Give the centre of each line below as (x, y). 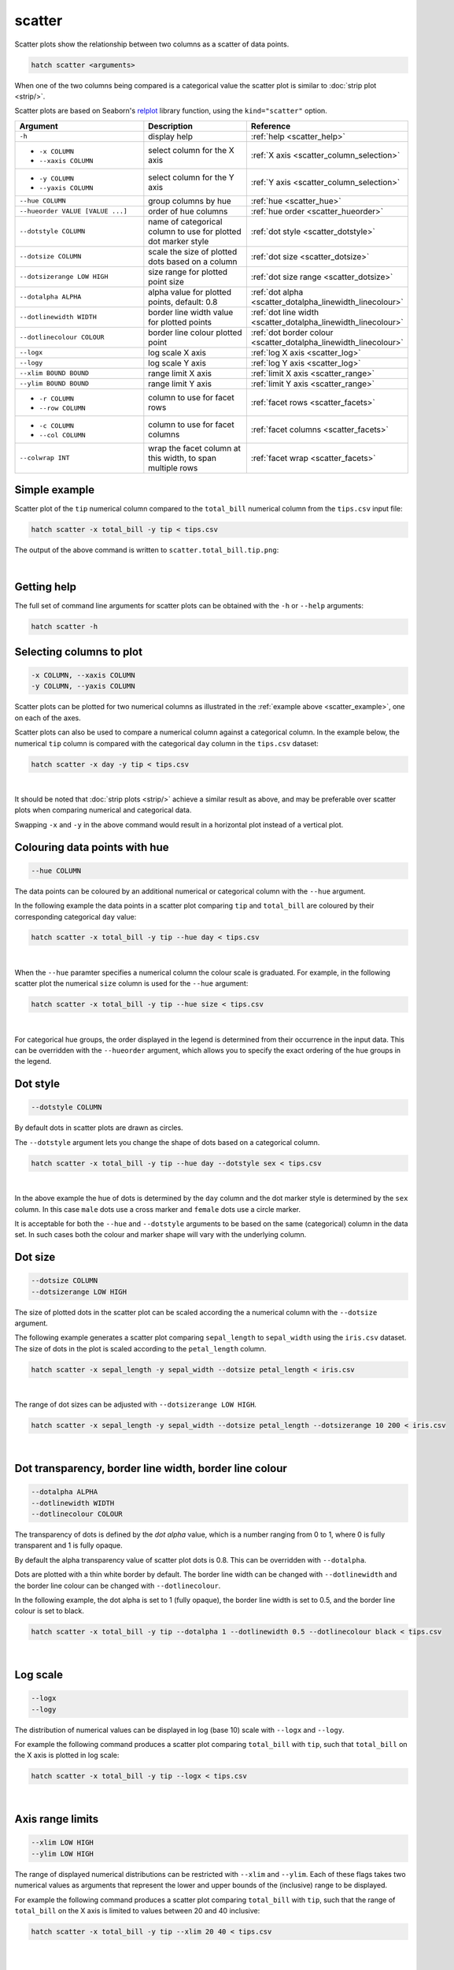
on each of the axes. (48, 718)
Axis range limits (57, 1819)
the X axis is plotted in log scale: (67, 1755)
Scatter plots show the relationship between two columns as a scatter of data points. (152, 44)
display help (170, 136)
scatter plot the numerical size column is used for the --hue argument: (131, 983)
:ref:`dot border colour (292, 333)
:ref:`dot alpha (277, 292)
